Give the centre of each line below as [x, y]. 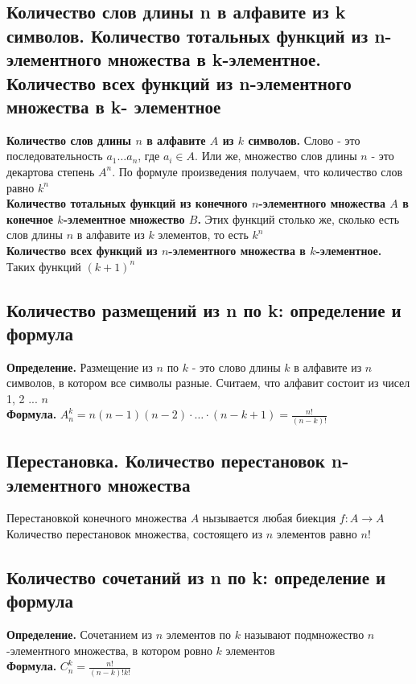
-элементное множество [124, 218]
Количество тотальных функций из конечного [127, 203]
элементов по [199, 635]
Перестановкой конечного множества [97, 518]
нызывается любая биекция [269, 518]
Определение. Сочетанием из [80, 635]
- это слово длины [236, 367]
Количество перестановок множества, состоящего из [135, 533]
